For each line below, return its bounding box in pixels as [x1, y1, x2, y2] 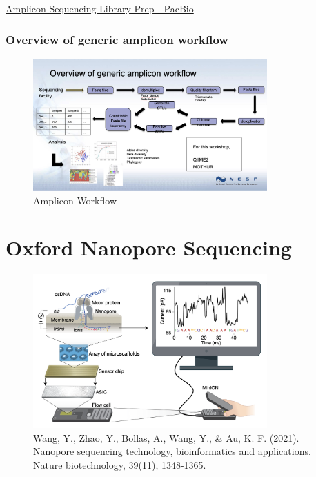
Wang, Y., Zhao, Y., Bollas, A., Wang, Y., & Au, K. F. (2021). [33, 430, 299, 445]
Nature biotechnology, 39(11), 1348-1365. [33, 457, 206, 471]
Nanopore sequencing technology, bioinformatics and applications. [33, 444, 311, 458]
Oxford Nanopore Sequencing [6, 233, 292, 262]
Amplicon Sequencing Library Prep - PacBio [6, 1, 194, 15]
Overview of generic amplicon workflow [6, 30, 228, 48]
